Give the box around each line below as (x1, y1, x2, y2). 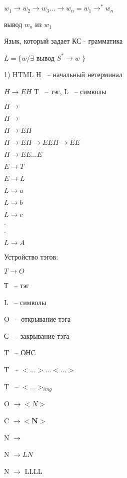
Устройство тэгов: (4, 251, 58, 262)
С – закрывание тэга (4, 330, 69, 341)
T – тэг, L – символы (34, 86, 106, 96)
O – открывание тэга (4, 314, 71, 324)
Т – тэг (4, 280, 29, 291)
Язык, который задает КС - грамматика (4, 36, 123, 46)
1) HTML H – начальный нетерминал (4, 69, 122, 80)
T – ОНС (4, 347, 35, 358)
